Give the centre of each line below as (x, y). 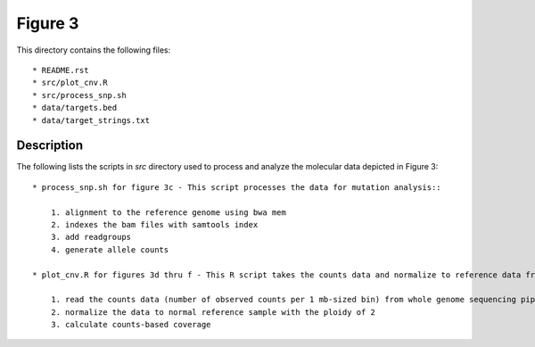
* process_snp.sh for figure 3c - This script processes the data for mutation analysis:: (237, 187)
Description (50, 146)
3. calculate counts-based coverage (131, 325)
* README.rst (61, 70)
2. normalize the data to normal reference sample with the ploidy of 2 (213, 312)
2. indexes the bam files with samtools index (154, 224)
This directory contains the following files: (94, 50)
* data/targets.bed (75, 108)
